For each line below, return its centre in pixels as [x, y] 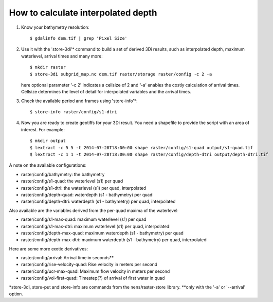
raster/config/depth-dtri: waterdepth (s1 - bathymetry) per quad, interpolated [98, 201]
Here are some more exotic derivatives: [48, 249]
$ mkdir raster [48, 67]
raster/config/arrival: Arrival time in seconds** [68, 258]
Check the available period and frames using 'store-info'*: [80, 101]
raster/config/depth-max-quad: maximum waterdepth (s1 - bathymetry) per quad [102, 233]
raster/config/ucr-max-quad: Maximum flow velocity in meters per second [96, 271]
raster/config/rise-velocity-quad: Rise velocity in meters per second [89, 265]
